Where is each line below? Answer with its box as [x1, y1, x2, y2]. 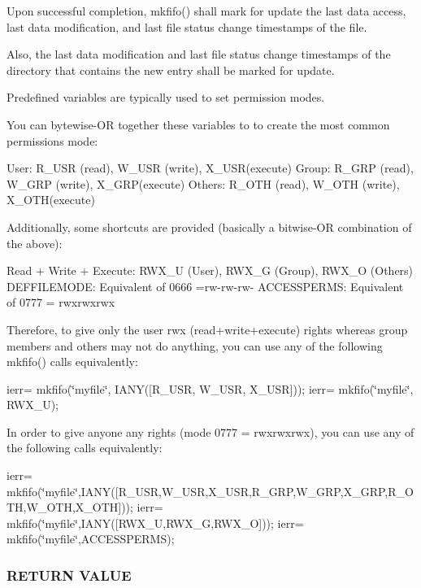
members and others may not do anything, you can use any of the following [7, 337, 383, 354]
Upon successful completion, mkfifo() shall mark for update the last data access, [7, 2, 406, 19]
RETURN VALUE [7, 564, 132, 585]
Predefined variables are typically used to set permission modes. [7, 89, 325, 106]
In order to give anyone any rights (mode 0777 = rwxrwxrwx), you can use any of [7, 423, 414, 440]
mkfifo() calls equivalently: [7, 353, 138, 370]
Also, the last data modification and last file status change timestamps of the [7, 46, 391, 63]
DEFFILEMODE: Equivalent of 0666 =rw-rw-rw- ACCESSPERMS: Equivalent [7, 277, 404, 294]
